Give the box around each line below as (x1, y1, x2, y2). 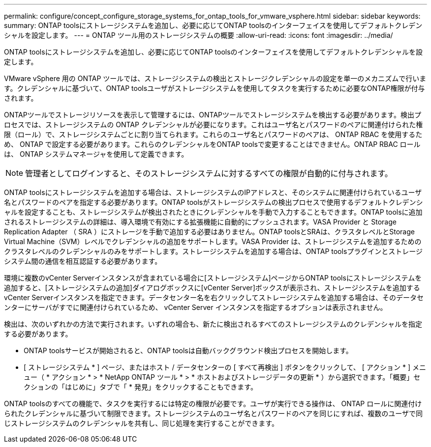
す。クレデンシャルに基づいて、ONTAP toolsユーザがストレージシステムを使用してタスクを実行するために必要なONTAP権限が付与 (4, 84, 425, 92)
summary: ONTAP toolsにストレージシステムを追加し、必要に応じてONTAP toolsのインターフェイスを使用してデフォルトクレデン (4, 21, 423, 29)
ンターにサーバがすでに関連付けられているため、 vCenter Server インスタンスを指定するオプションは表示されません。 (4, 303, 387, 311)
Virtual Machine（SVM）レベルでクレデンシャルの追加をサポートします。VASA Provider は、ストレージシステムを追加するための (4, 237, 422, 246)
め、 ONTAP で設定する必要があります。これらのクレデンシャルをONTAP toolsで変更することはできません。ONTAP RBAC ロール (4, 140, 421, 148)
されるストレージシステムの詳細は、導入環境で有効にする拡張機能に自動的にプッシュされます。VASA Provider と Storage (4, 218, 397, 226)
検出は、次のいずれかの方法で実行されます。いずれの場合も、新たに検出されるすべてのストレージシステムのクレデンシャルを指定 (4, 320, 422, 328)
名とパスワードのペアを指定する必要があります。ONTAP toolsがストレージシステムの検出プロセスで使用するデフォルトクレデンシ (4, 198, 423, 206)
